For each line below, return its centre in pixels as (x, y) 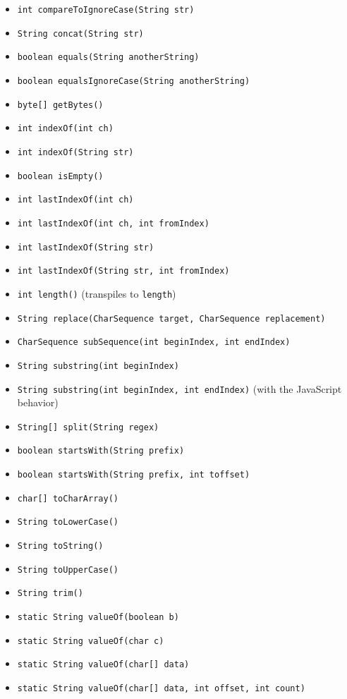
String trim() (50, 594)
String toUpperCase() (68, 570)
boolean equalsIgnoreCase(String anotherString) (134, 81)
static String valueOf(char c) (91, 641)
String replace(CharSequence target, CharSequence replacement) (171, 318)
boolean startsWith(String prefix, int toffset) (134, 475)
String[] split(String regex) (88, 427)
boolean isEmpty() (60, 176)
